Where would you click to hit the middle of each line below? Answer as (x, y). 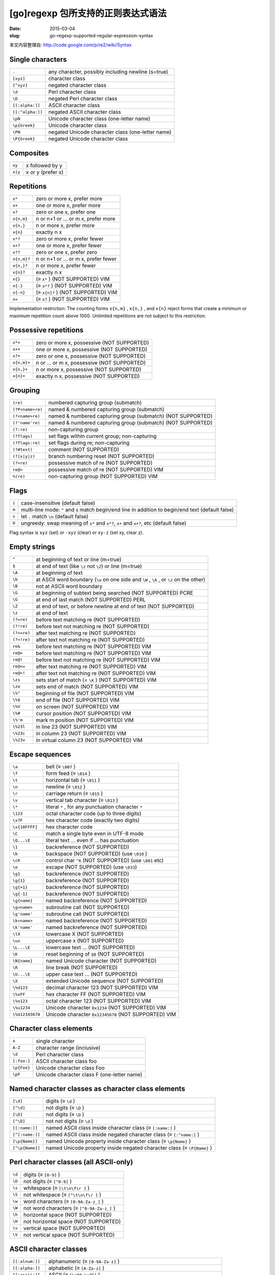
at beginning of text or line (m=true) (79, 559)
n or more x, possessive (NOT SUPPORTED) (89, 369)
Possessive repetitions (47, 330)
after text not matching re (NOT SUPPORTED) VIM (96, 673)
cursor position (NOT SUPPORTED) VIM (84, 713)
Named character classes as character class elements (97, 1089)
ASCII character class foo (66, 1061)
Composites (29, 153)
